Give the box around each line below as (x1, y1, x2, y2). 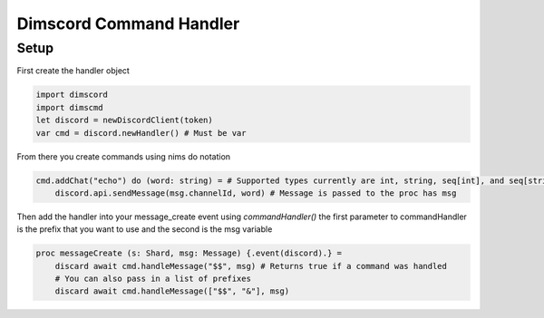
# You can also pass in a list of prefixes (54, 274, 251, 284)
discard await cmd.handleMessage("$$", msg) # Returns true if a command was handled (54, 261, 448, 271)
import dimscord (35, 90, 109, 100)
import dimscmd (35, 102, 103, 112)
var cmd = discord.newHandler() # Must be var (35, 128, 247, 138)
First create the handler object (16, 65, 131, 76)
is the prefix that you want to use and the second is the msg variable (16, 224, 273, 235)
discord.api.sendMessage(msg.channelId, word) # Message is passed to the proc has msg (54, 188, 457, 198)
